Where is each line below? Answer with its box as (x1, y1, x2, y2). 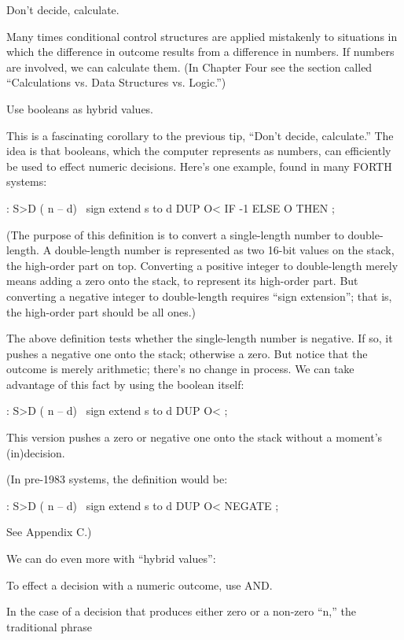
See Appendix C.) (6, 523, 92, 540)
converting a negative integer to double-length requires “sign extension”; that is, (6, 287, 392, 304)
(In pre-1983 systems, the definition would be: (6, 471, 228, 487)
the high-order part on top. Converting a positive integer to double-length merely (6, 257, 398, 273)
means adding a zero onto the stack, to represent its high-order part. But (6, 272, 358, 289)
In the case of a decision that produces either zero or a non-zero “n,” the (6, 603, 356, 620)
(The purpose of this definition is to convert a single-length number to (6, 226, 344, 242)
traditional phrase (6, 618, 93, 634)
